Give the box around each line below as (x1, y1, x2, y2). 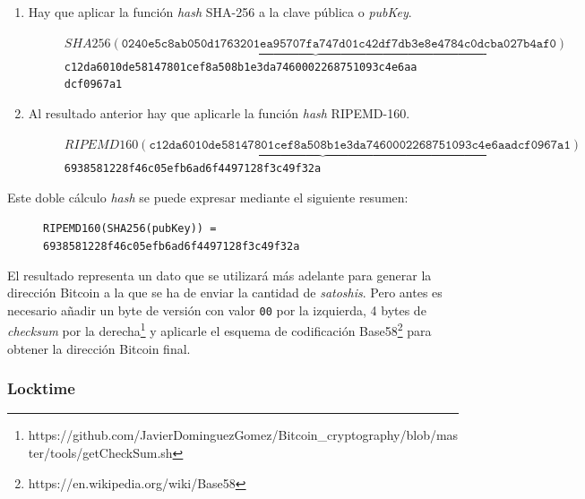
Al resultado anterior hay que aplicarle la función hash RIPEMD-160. (28, 104, 410, 123)
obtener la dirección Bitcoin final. (7, 339, 191, 357)
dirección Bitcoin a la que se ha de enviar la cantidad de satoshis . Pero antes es (7, 283, 443, 302)
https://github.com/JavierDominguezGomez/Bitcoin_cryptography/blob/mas (28, 426, 459, 444)
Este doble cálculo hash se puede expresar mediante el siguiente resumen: (7, 187, 409, 206)
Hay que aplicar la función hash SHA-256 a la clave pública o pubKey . (28, 3, 412, 21)
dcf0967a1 (64, 78, 123, 91)
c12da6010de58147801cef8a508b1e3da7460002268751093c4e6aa (64, 60, 417, 73)
